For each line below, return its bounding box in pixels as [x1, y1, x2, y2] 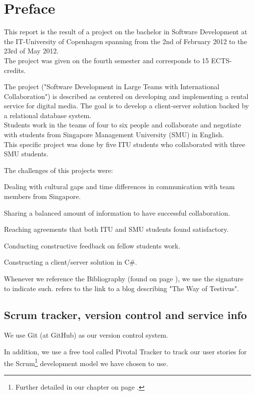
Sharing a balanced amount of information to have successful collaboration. [4, 207, 230, 218]
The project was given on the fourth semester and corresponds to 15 [4, 55, 209, 65]
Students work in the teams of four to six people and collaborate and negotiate [4, 120, 241, 130]
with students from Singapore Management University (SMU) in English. [4, 129, 224, 140]
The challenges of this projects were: [4, 165, 113, 175]
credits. [4, 65, 26, 75]
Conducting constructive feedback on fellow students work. [4, 240, 180, 250]
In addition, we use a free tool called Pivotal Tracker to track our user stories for [4, 346, 247, 356]
